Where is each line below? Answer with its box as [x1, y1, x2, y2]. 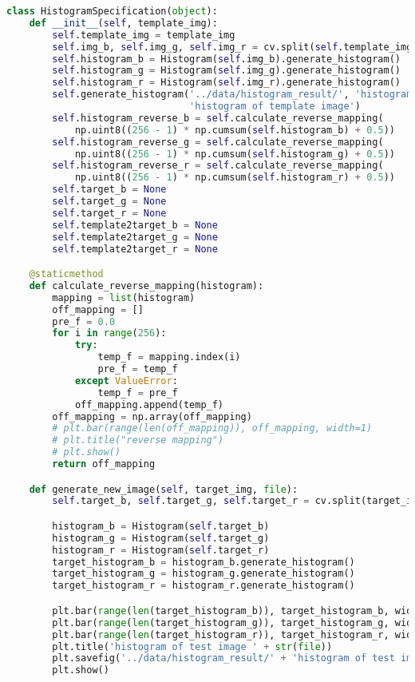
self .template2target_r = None [52, 243, 218, 255]
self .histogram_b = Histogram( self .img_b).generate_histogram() [52, 53, 401, 65]
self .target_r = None [52, 207, 167, 219]
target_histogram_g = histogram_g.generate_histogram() [52, 568, 355, 580]
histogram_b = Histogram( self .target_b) [52, 520, 270, 532]
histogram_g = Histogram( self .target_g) [52, 532, 270, 544]
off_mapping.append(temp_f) [74, 398, 224, 410]
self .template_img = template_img [52, 29, 235, 41]
